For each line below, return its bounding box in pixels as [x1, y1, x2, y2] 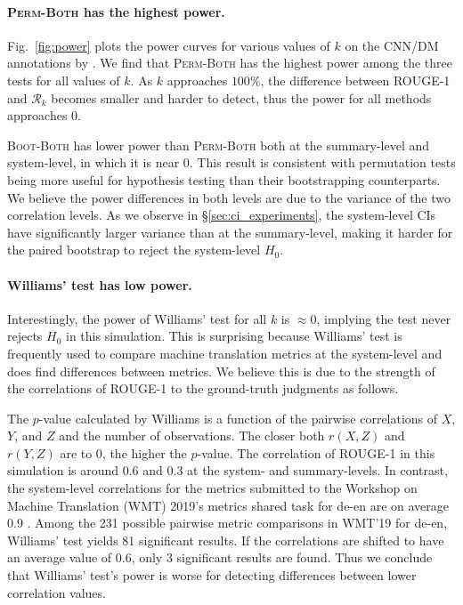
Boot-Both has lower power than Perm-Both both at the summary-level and [7, 135, 430, 154]
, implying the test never [316, 309, 451, 327]
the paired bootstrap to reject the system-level [7, 240, 261, 259]
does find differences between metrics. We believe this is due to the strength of [7, 361, 435, 380]
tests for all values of [7, 70, 120, 89]
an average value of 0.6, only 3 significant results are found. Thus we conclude [7, 548, 433, 567]
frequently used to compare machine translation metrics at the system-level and [7, 343, 443, 362]
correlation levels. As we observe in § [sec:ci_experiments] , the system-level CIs [7, 206, 436, 224]
